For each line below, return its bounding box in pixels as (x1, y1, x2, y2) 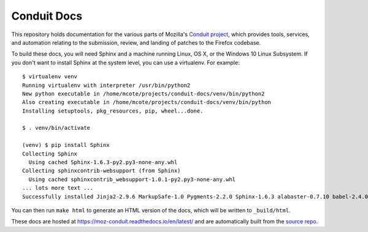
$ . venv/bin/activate (22, 124, 91, 132)
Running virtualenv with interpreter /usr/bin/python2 (22, 81, 191, 89)
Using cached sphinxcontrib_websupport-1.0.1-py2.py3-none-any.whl (28, 176, 236, 183)
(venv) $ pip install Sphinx (22, 141, 110, 149)
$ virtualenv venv (22, 73, 78, 80)
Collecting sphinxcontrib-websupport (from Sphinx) (22, 167, 181, 174)
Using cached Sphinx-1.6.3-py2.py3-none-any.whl (28, 159, 178, 166)
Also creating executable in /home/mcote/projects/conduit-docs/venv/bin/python (22, 99, 272, 106)
